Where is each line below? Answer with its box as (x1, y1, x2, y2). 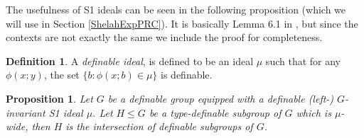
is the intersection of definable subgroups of (65, 119, 253, 134)
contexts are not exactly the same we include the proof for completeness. (6, 30, 323, 45)
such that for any (265, 53, 341, 68)
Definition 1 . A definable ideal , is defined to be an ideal (6, 53, 254, 68)
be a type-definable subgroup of (149, 105, 282, 120)
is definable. (161, 67, 213, 82)
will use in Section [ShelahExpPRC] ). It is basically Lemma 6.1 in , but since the (6, 16, 358, 30)
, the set (43, 67, 80, 82)
